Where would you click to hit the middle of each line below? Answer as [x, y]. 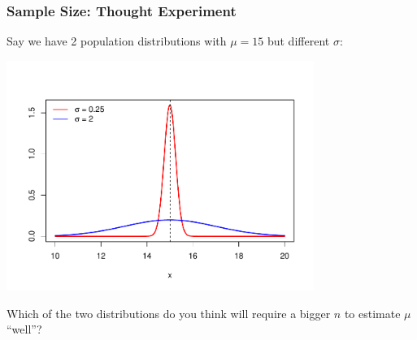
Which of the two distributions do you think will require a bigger [169, 313]
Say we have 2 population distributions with [117, 41]
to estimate [372, 313]
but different [298, 41]
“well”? [24, 329]
